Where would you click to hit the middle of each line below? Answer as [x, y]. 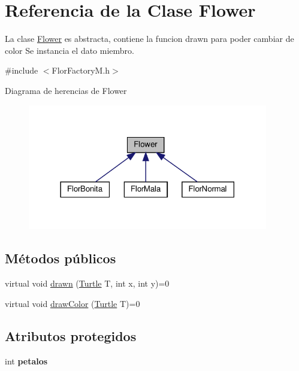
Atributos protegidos [71, 335]
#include [22, 70]
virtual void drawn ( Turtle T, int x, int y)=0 [87, 283]
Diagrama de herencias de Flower [66, 90]
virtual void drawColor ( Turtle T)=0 [73, 303]
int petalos [26, 361]
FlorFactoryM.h [81, 70]
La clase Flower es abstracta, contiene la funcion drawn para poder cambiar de [149, 39]
